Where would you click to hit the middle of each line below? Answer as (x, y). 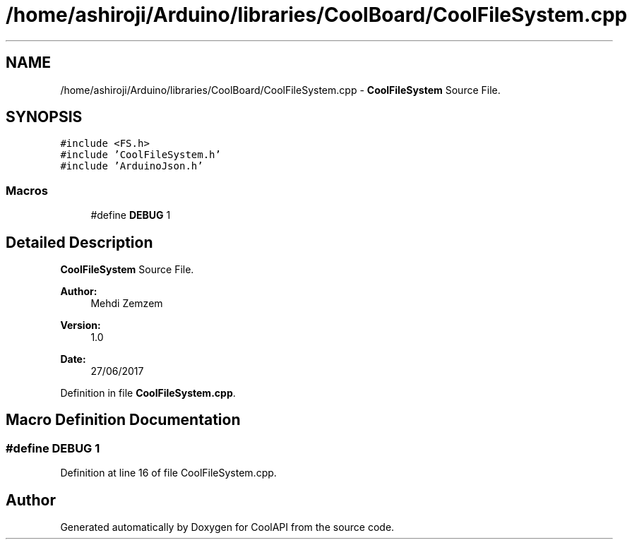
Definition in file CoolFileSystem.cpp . (148, 393)
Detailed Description (79, 242)
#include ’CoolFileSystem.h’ (141, 155)
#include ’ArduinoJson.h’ (132, 166)
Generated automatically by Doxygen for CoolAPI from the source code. (227, 527)
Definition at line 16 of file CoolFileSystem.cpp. (168, 473)
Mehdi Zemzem (127, 304)
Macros (27, 190)
